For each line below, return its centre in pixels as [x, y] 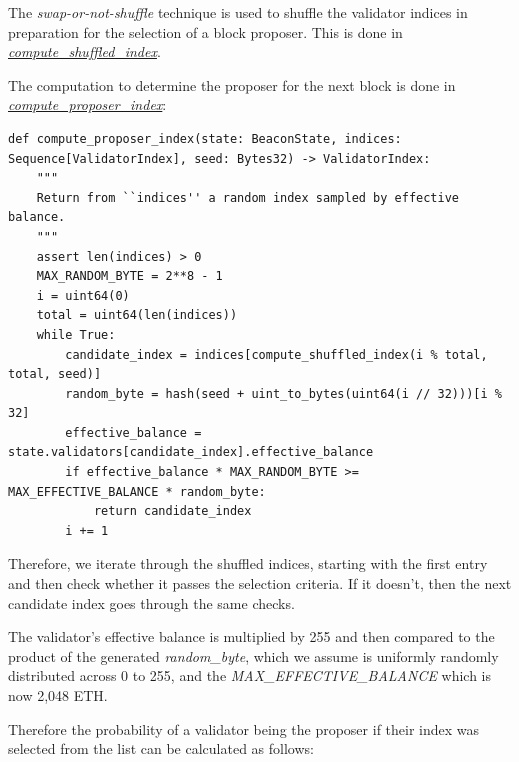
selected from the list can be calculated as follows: [161, 748]
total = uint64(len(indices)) [137, 315]
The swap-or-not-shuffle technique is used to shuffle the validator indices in [238, 12]
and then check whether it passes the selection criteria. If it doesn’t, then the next [260, 583]
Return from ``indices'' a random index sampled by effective [248, 197]
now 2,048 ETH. [58, 695]
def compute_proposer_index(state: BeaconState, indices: [205, 138]
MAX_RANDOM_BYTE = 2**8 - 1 [129, 276]
